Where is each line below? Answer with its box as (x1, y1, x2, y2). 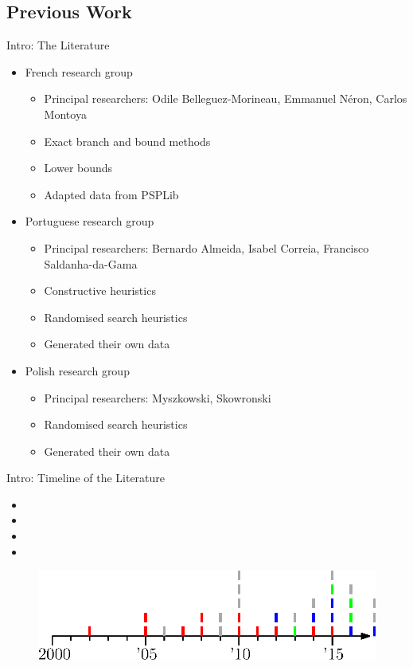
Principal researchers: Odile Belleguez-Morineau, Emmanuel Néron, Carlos (44, 90, 407, 107)
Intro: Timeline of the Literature (6, 469, 166, 486)
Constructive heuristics (44, 282, 156, 299)
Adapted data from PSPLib (44, 186, 179, 202)
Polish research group (25, 362, 130, 379)
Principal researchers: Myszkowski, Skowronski (44, 389, 271, 406)
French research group (25, 63, 133, 80)
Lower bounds (44, 159, 113, 176)
